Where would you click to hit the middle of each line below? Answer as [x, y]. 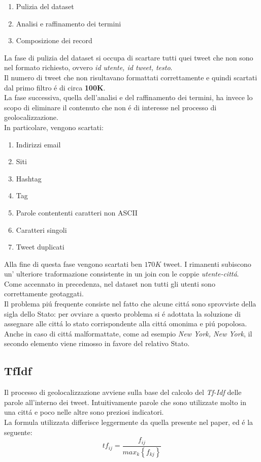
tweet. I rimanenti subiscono [207, 264]
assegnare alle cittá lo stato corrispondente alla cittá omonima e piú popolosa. [126, 324]
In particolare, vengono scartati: [54, 127]
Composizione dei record [54, 40]
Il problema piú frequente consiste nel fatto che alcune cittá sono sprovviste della [130, 304]
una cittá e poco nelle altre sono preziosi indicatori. [84, 412]
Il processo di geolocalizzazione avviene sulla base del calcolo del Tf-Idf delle [123, 392]
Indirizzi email [38, 144]
